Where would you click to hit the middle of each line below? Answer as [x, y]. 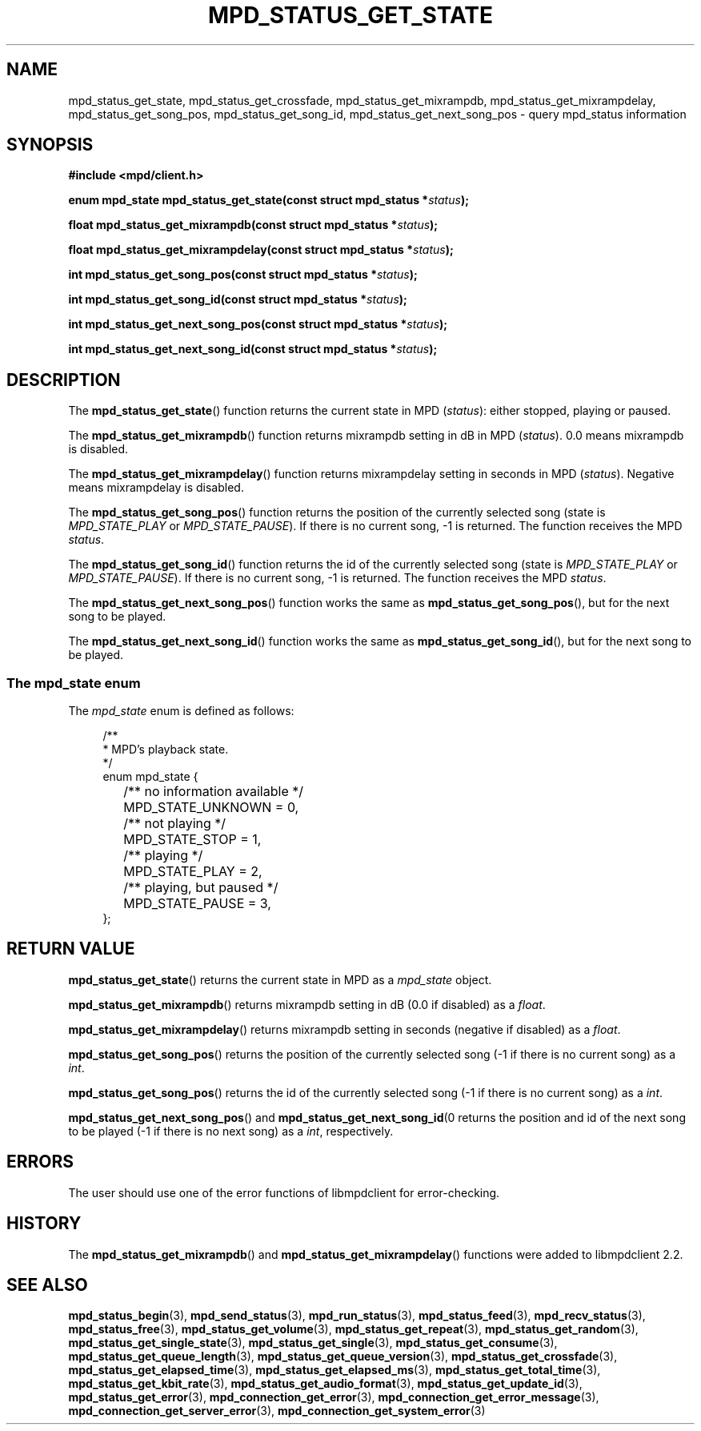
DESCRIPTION [64, 380]
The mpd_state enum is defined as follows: [181, 711]
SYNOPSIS [50, 145]
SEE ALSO [47, 1284]
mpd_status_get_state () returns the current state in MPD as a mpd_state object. [280, 979]
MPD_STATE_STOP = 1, [192, 840]
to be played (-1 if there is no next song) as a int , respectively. [231, 1131]
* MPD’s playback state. [166, 750]
